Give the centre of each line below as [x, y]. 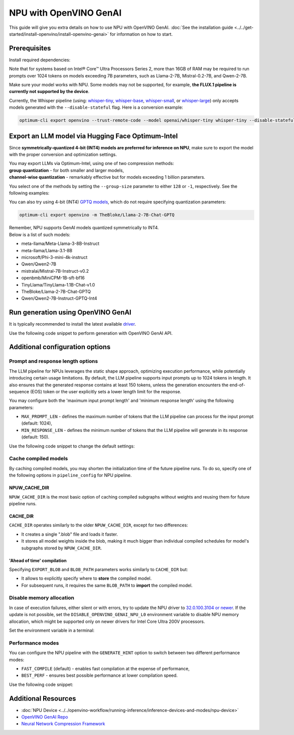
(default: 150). [35, 437]
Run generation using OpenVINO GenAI [70, 313]
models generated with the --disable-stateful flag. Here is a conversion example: [96, 107]
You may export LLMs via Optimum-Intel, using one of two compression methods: [91, 164]
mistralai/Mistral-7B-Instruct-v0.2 [55, 271]
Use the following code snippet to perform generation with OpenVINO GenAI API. [91, 333]
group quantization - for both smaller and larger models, [67, 170]
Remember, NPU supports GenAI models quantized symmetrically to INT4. [84, 228]
